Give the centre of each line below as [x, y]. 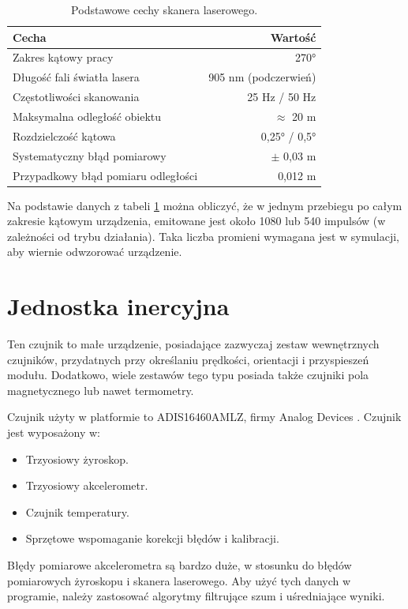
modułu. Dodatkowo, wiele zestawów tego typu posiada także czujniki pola [188, 375]
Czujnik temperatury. [77, 511]
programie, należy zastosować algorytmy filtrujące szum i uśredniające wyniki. [196, 596]
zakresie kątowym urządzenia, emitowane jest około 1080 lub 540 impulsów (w [197, 221]
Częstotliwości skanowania [76, 97]
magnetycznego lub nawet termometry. [101, 390]
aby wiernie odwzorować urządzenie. [95, 252]
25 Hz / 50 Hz [282, 97]
